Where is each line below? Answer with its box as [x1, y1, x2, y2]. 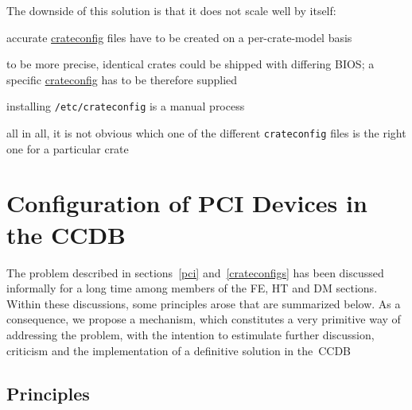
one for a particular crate [6, 140, 129, 157]
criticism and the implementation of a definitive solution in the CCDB [6, 342, 352, 358]
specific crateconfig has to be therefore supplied [6, 71, 238, 87]
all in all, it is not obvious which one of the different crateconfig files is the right [6, 125, 406, 141]
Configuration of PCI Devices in [6, 187, 367, 219]
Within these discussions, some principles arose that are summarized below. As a [6, 295, 401, 311]
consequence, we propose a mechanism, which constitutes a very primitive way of [6, 311, 401, 327]
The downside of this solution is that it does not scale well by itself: [6, 2, 336, 18]
